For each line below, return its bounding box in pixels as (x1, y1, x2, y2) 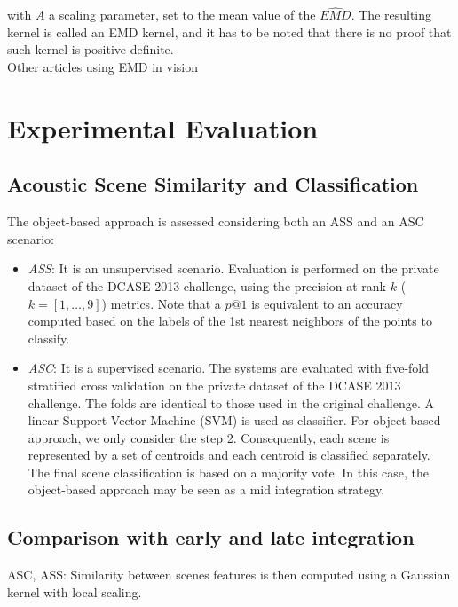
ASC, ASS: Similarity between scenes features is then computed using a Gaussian (7, 565, 451, 584)
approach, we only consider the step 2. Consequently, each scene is (28, 428, 390, 446)
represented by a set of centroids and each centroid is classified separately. (28, 445, 430, 464)
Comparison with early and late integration (7, 524, 415, 551)
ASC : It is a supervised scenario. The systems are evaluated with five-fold (28, 359, 430, 377)
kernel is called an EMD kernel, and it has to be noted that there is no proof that (7, 22, 452, 41)
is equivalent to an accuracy (251, 294, 403, 312)
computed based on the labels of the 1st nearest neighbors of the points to (28, 311, 432, 330)
